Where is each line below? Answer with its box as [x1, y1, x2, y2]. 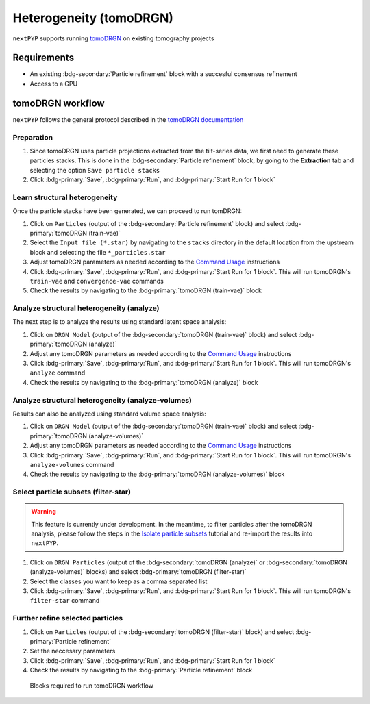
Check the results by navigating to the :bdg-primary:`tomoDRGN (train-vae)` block [29, 286, 262, 294]
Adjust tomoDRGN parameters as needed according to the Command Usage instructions [29, 257, 280, 266]
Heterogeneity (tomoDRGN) [12, 10, 174, 25]
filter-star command [29, 596, 100, 605]
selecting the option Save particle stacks [29, 166, 160, 174]
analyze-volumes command [29, 460, 114, 468]
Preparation [12, 132, 53, 142]
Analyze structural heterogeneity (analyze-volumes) [12, 395, 192, 405]
